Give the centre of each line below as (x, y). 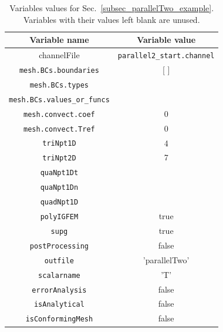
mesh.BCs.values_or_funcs (59, 100)
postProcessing (59, 246)
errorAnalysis (59, 290)
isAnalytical (59, 305)
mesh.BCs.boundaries (59, 70)
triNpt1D (59, 144)
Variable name (59, 40)
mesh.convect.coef (59, 114)
